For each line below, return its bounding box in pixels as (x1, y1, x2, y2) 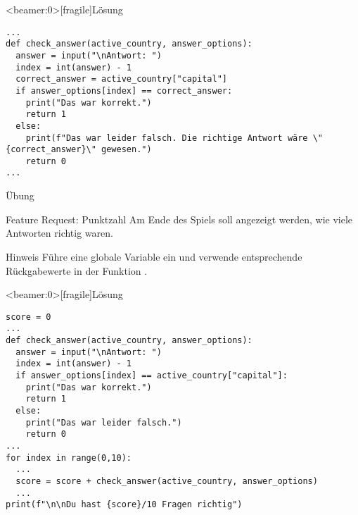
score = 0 (6, 311, 51, 322)
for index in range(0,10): (6, 452, 132, 463)
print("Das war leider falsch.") (25, 417, 182, 428)
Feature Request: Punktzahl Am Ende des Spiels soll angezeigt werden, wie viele (6, 211, 353, 226)
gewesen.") (101, 144, 152, 155)
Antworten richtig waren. (6, 225, 113, 240)
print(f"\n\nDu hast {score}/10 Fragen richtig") (6, 500, 243, 510)
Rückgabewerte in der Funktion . (6, 263, 148, 278)
